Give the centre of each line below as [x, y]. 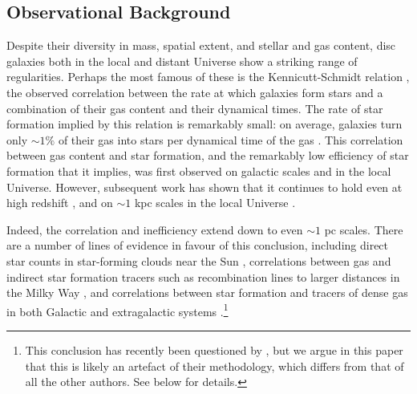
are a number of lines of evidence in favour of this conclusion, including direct [198, 245]
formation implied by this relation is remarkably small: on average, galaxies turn [204, 124]
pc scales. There [364, 229]
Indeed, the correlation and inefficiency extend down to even [155, 229]
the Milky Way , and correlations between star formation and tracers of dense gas [207, 292]
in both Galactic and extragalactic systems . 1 [117, 310]
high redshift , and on [60, 203]
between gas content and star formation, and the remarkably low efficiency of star [208, 155]
